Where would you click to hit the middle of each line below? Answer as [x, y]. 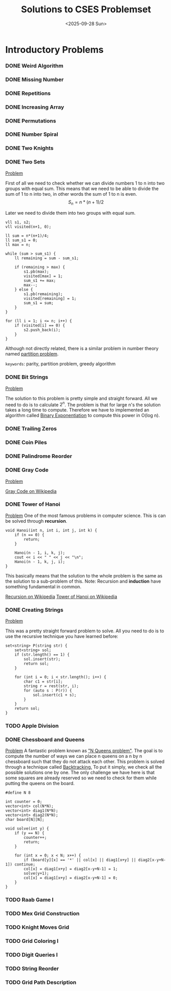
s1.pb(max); [37, 272]
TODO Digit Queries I [31, 955]
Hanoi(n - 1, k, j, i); [40, 562]
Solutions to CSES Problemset [86, 9]
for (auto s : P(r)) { [48, 691]
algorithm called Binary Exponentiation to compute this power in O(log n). [83, 416]
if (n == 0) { [29, 535]
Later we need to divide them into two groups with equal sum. [70, 213]
